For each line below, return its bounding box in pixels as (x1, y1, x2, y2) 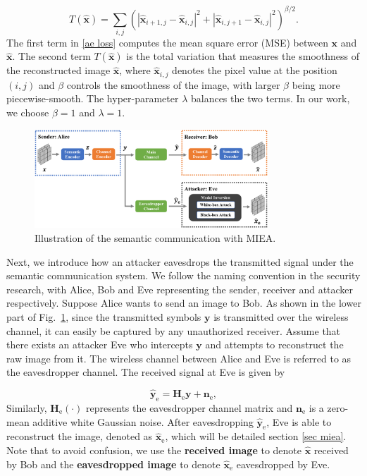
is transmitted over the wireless (213, 309, 349, 324)
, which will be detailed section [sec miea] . (165, 429, 347, 444)
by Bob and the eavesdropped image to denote (6, 456, 220, 471)
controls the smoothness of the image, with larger (66, 77, 280, 92)
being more (292, 77, 340, 92)
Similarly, (6, 400, 47, 415)
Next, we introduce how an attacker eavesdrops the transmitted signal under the (6, 254, 354, 269)
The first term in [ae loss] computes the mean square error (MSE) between (6, 35, 328, 49)
